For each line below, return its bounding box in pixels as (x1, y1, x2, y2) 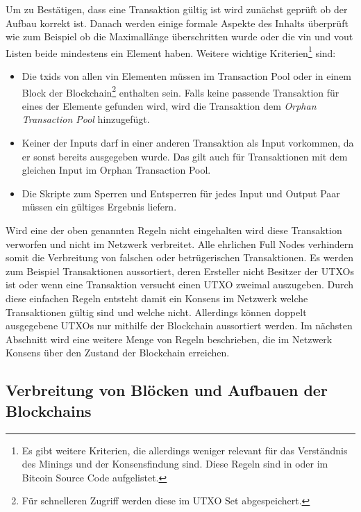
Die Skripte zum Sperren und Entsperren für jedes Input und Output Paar (22, 185, 340, 200)
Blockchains (6, 399, 92, 421)
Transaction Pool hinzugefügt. (22, 112, 150, 126)
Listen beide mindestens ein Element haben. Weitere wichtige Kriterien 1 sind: (6, 43, 336, 60)
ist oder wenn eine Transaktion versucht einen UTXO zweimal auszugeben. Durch (6, 277, 354, 292)
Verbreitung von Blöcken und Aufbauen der (6, 379, 328, 401)
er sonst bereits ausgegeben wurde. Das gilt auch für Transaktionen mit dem (22, 149, 348, 163)
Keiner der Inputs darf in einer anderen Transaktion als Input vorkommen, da (22, 135, 354, 150)
